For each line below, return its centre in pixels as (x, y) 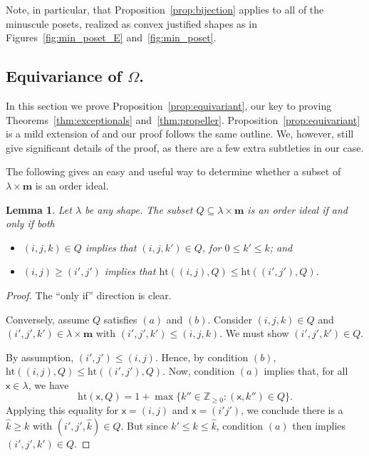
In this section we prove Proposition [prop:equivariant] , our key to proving (169, 105)
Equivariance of (64, 76)
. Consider (230, 319)
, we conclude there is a (292, 409)
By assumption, (40, 357)
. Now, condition (199, 371)
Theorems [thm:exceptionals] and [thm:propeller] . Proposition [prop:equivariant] (183, 119)
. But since (144, 425)
